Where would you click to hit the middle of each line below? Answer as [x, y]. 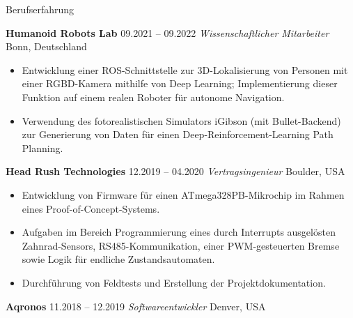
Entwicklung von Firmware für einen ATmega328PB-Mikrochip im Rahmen [183, 194]
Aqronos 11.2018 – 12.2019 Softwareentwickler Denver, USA [136, 306]
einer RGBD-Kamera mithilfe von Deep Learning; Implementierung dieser [180, 83]
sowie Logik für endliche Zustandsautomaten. [118, 259]
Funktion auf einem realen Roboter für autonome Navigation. [153, 97]
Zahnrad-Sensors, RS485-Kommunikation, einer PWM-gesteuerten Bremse [181, 245]
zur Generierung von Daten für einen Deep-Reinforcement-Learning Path [178, 134]
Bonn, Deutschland [46, 46]
